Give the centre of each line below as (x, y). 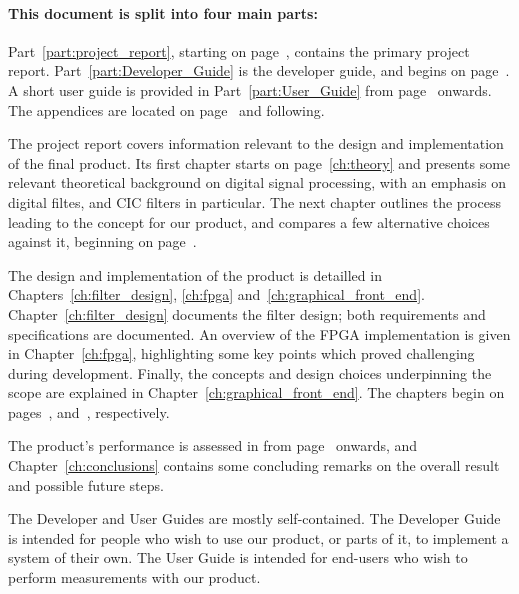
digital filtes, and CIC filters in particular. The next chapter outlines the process (254, 201)
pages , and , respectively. (89, 411)
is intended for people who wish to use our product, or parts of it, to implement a (258, 537)
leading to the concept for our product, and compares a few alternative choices (249, 221)
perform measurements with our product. (134, 577)
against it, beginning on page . (102, 241)
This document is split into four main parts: (163, 12)
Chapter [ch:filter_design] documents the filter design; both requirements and (247, 313)
